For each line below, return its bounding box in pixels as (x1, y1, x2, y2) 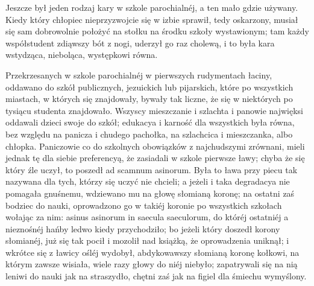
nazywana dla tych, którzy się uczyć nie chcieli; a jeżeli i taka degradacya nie (5, 175, 290, 188)
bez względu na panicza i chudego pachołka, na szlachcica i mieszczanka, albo (5, 127, 293, 140)
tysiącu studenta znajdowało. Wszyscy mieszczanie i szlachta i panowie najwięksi (5, 104, 304, 116)
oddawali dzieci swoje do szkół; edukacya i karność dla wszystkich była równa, (5, 116, 295, 129)
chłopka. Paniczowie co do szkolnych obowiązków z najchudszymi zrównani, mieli (5, 139, 305, 152)
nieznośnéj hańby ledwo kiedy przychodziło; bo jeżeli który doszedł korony (5, 222, 280, 235)
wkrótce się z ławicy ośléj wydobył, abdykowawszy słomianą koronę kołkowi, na (5, 246, 300, 258)
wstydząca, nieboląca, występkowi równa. (5, 48, 158, 61)
